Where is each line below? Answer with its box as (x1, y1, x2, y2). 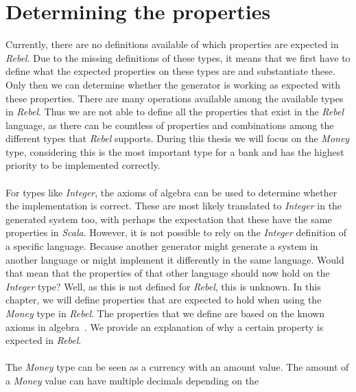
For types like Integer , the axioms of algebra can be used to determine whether (5, 185, 337, 199)
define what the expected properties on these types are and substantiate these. (5, 64, 335, 78)
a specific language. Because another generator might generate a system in (5, 239, 318, 253)
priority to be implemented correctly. (5, 158, 161, 172)
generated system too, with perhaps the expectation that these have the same (5, 211, 332, 226)
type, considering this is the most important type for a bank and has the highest (5, 144, 344, 159)
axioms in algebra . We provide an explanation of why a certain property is (5, 319, 324, 334)
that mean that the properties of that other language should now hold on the (5, 266, 330, 280)
